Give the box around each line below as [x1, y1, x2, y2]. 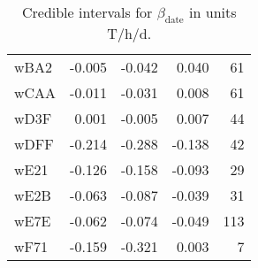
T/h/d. [107, 23, 152, 44]
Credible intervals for [21, 2, 153, 22]
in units [189, 2, 237, 22]
